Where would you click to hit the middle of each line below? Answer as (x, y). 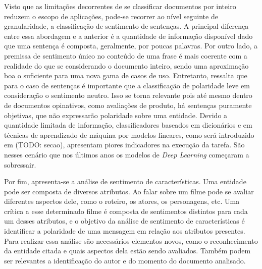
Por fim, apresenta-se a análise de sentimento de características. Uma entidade (125, 181)
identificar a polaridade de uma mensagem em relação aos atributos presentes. (125, 231)
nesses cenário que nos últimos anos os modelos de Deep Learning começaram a (127, 154)
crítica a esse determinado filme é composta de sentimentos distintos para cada (126, 211)
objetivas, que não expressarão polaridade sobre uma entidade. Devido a (116, 115)
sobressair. (20, 164)
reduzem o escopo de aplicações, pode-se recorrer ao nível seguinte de (111, 16)
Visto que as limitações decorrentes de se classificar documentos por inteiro (120, 6)
